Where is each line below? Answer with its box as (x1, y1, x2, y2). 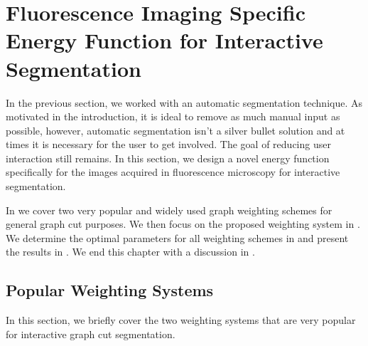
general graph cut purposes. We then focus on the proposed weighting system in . (6, 216, 360, 231)
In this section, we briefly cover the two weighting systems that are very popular (6, 313, 356, 327)
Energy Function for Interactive (6, 26, 323, 55)
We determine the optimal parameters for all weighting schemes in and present (6, 230, 349, 245)
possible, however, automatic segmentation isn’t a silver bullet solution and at (6, 122, 345, 137)
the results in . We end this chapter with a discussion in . (6, 244, 255, 259)
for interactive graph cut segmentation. (6, 326, 175, 341)
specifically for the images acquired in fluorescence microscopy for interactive (6, 164, 340, 179)
